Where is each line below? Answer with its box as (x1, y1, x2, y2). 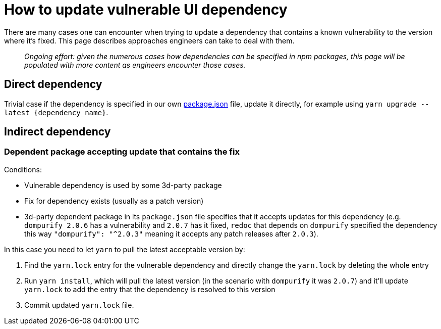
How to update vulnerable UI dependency (4, 1, 288, 18)
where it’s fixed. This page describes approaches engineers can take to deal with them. (4, 36, 295, 45)
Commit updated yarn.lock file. (24, 300, 134, 309)
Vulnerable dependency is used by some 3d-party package (24, 180, 222, 190)
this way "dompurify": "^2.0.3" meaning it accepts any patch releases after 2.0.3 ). (24, 229, 318, 238)
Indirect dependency (4, 125, 111, 138)
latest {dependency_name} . (4, 108, 108, 117)
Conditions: (4, 165, 42, 174)
